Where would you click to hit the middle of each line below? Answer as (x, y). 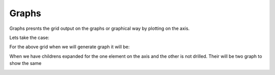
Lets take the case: (29, 37)
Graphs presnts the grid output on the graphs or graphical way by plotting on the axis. (100, 28)
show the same (25, 63)
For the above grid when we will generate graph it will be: (70, 47)
